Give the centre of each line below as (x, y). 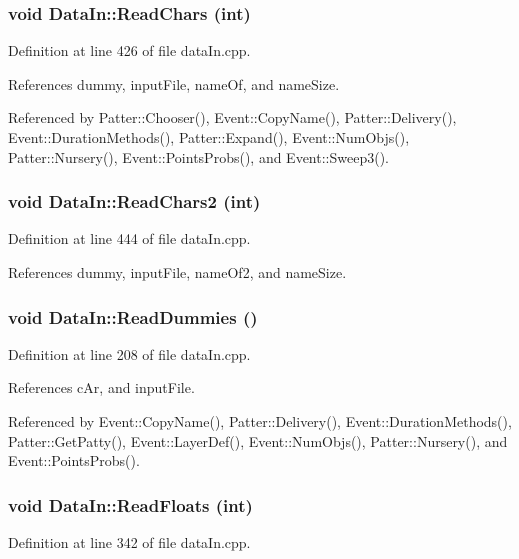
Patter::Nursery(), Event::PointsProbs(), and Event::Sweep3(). (198, 156)
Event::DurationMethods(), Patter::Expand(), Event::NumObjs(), (209, 137)
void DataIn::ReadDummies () (133, 316)
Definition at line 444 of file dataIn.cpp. (129, 238)
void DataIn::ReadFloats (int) (130, 504)
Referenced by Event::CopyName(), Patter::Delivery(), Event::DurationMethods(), (260, 421)
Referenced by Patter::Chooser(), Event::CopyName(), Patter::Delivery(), (232, 117)
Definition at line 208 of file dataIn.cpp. (129, 353)
